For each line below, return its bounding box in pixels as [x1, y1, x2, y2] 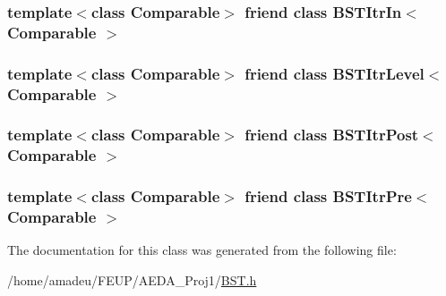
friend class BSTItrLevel [244, 62, 425, 84]
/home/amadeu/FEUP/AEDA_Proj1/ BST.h [7, 271, 257, 290]
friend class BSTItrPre [244, 185, 412, 207]
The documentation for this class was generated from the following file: [7, 241, 397, 259]
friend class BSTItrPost [244, 123, 419, 146]
